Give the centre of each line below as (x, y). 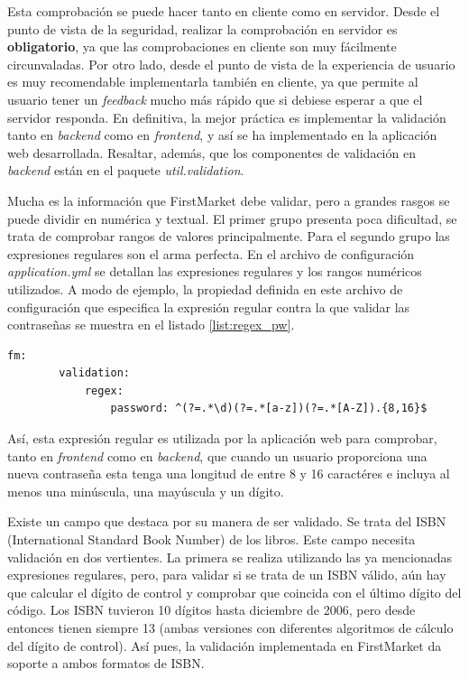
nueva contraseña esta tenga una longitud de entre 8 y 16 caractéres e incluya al (229, 474)
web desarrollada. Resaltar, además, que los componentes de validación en (212, 152)
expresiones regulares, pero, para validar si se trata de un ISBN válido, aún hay (227, 575)
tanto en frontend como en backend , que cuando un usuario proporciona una (217, 455)
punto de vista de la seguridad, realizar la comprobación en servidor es (202, 28)
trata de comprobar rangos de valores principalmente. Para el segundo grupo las (229, 236)
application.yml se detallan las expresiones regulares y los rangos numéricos (215, 271)
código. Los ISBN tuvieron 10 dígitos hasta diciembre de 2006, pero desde (212, 610)
